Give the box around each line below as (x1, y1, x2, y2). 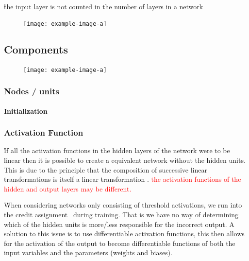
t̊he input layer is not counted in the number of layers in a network (4, 1, 203, 11)
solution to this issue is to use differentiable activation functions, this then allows (4, 228, 245, 239)
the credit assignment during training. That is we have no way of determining (4, 209, 239, 219)
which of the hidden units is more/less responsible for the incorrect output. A (4, 219, 234, 229)
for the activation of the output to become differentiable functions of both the (4, 238, 235, 248)
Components (4, 41, 68, 56)
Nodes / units (4, 85, 59, 97)
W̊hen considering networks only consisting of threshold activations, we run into (4, 200, 242, 210)
